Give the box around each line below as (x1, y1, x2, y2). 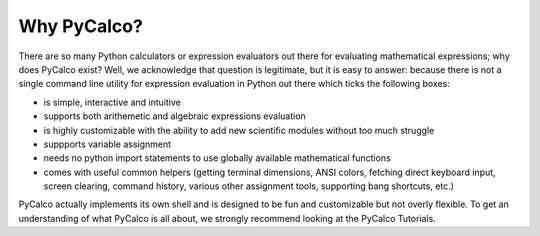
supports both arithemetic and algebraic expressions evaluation (43, 110, 307, 122)
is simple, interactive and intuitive (43, 96, 182, 108)
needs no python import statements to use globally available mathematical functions (43, 152, 392, 164)
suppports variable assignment (43, 138, 172, 150)
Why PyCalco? (18, 15, 144, 37)
